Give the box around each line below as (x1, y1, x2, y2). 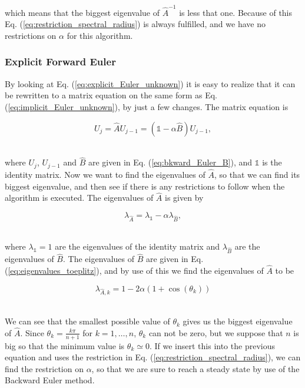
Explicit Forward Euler (5, 54, 116, 69)
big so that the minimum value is (5, 339, 125, 351)
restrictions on (5, 29, 57, 41)
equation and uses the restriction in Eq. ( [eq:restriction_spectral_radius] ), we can (5, 351, 301, 363)
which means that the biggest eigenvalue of (5, 6, 160, 18)
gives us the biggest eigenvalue (183, 315, 293, 327)
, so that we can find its (214, 168, 300, 180)
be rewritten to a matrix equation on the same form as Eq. (5, 89, 217, 101)
